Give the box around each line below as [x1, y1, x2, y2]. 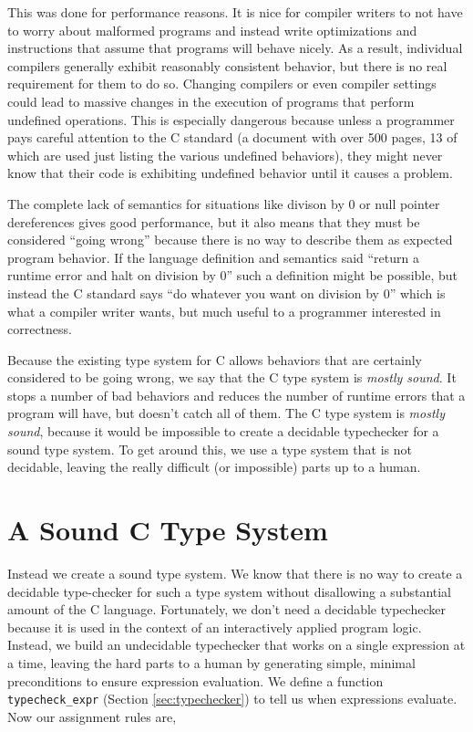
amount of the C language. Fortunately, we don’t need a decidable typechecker [7, 600, 446, 619]
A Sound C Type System [7, 511, 328, 549]
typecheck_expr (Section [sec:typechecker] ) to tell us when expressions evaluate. [7, 689, 458, 708]
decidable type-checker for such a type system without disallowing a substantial [7, 581, 452, 601]
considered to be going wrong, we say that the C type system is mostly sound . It [7, 368, 457, 387]
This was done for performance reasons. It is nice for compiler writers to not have [7, 3, 463, 21]
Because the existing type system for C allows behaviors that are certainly [7, 350, 422, 369]
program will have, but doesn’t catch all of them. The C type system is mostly [7, 403, 445, 423]
